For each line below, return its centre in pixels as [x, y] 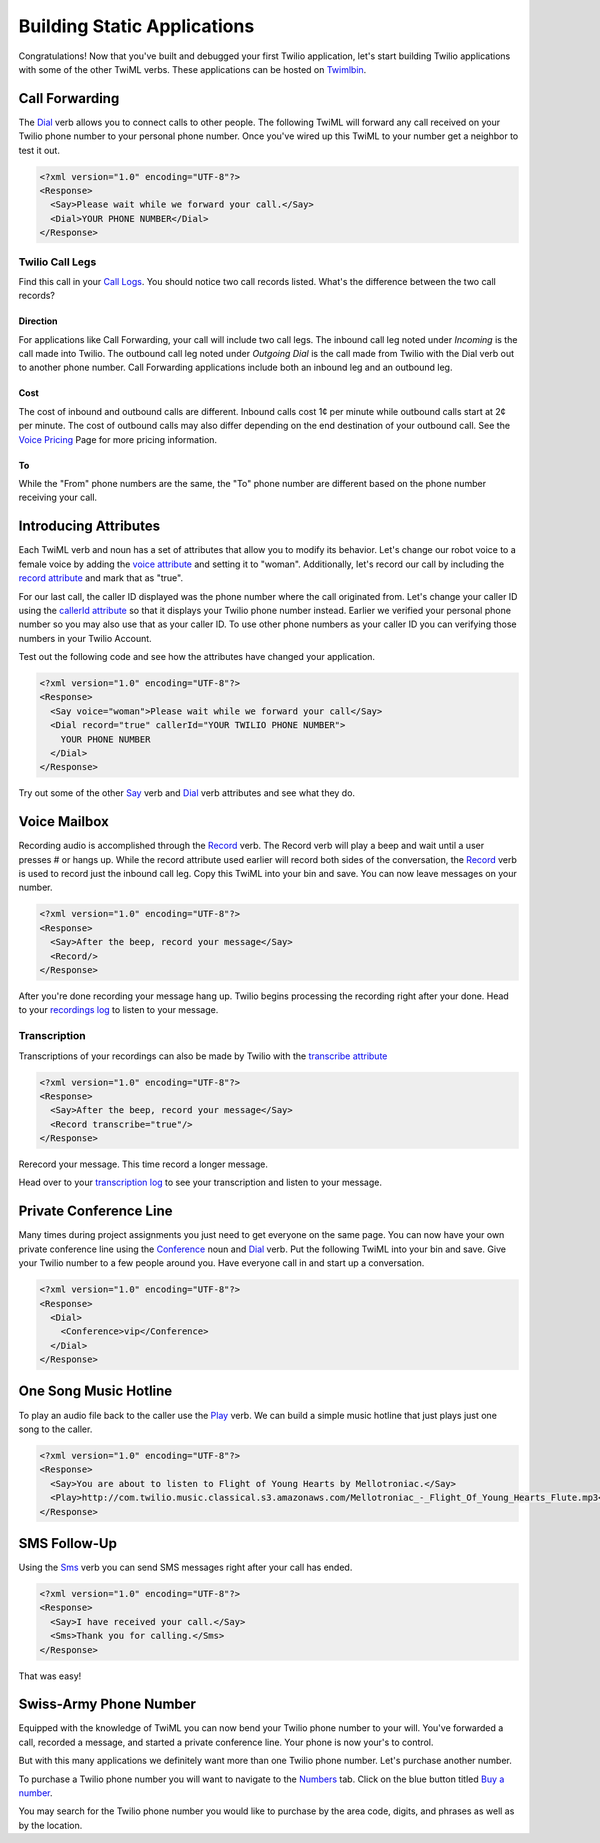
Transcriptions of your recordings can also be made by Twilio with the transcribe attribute [203, 1056]
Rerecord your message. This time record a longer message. [143, 1164]
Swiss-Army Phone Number [107, 1704]
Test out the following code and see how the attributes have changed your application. [196, 657]
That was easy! [50, 1676]
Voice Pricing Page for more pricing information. [118, 439]
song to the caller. [55, 1429]
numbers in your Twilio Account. [85, 638]
